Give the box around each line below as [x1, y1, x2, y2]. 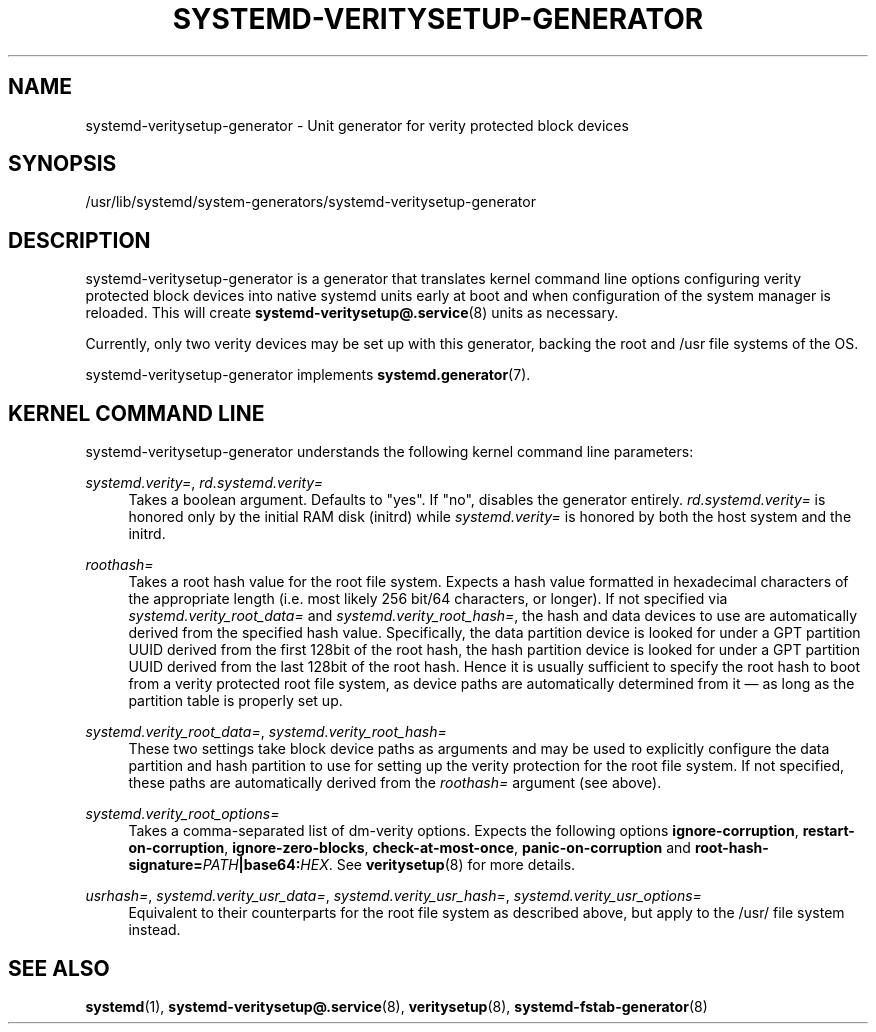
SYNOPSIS [8, 151, 117, 177]
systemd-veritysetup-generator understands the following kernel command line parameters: [85, 443, 694, 461]
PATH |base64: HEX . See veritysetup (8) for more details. [202, 856, 576, 874]
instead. [128, 921, 181, 939]
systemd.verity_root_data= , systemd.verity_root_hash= [85, 723, 447, 741]
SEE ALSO [8, 955, 110, 981]
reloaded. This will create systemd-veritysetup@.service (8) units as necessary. [85, 304, 619, 322]
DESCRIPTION [8, 227, 151, 253]
